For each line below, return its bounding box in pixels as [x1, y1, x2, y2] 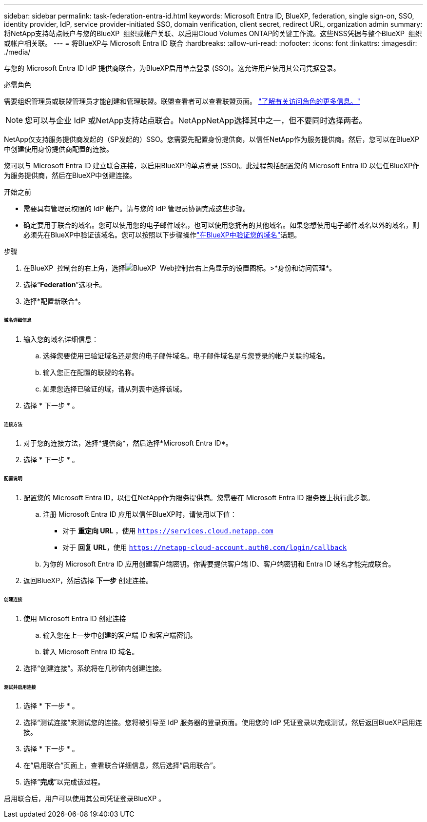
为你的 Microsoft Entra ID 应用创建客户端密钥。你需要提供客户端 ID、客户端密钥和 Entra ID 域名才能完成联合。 [43, 560, 395, 568]
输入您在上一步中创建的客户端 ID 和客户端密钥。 [43, 630, 197, 639]
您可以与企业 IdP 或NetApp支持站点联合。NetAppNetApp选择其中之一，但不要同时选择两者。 [25, 116, 367, 125]
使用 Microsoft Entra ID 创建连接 [23, 614, 126, 623]
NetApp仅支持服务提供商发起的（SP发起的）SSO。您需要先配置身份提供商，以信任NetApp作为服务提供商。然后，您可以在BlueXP [4, 135, 419, 143]
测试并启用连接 [4, 684, 36, 690]
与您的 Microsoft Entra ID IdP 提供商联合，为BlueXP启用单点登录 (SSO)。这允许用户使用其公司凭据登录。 [4, 64, 340, 72]
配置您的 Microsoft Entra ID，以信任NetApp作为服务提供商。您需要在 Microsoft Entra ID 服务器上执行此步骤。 [23, 493, 374, 502]
